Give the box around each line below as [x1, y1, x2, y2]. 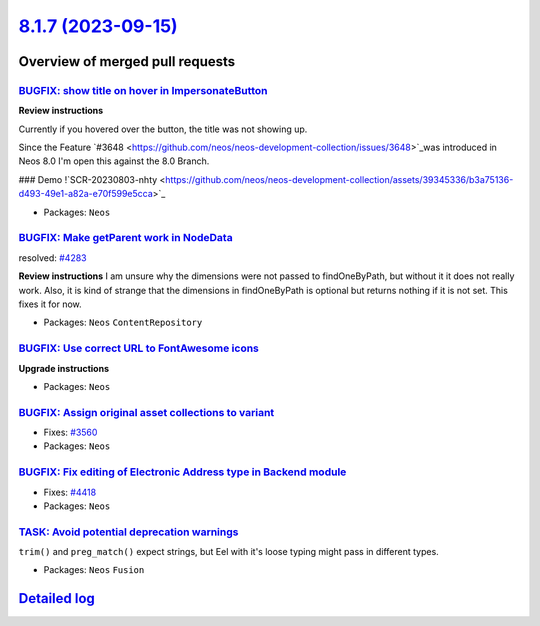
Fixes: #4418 [43, 486, 97, 498]
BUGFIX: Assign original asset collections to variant [18, 405, 275, 419]
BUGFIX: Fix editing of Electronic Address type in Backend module [18, 465, 347, 479]
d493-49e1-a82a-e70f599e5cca [18, 188, 154, 200]
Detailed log [18, 590, 95, 607]
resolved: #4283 [18, 251, 87, 264]
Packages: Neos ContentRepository [43, 316, 203, 329]
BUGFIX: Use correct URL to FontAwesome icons [18, 341, 260, 355]
